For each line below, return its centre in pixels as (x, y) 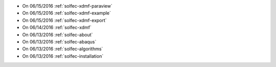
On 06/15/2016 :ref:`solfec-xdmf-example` (67, 13)
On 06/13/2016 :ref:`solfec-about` (57, 35)
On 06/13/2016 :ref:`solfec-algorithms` (63, 49)
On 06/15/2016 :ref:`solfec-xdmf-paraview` (67, 6)
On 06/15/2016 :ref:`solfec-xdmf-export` (64, 20)
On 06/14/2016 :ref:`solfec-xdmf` (57, 28)
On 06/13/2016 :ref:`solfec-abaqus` (59, 41)
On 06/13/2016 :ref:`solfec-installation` (63, 56)
